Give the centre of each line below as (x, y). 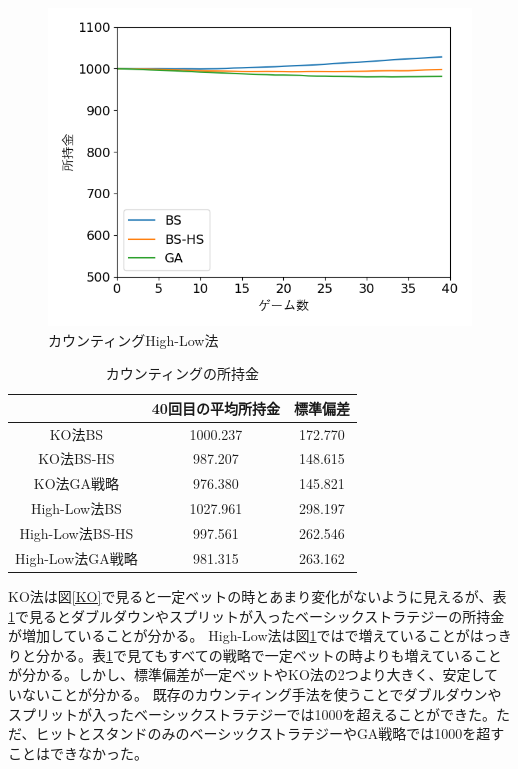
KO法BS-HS (76, 458)
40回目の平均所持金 (215, 407)
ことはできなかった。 (78, 752)
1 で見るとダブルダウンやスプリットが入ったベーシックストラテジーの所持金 (256, 615)
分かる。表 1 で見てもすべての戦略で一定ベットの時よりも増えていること (268, 654)
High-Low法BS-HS (76, 533)
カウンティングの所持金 (182, 373)
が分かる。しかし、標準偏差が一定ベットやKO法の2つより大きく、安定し (246, 674)
